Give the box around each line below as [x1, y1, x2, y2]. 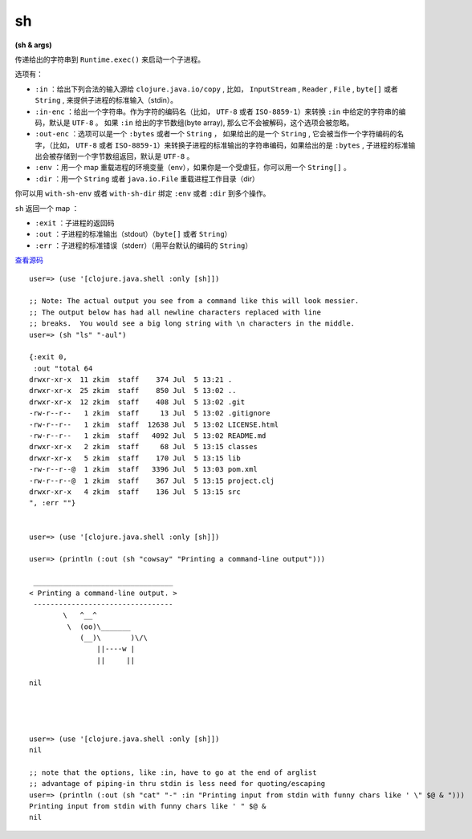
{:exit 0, [29, 353, 67, 362]
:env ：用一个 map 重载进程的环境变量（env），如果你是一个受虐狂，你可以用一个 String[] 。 [35, 163, 351, 172]
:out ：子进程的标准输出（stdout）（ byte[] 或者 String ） [35, 229, 232, 239]
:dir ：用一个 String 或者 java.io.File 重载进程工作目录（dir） [35, 173, 260, 184]
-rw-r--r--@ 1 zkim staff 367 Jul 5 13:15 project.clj [29, 476, 275, 485]
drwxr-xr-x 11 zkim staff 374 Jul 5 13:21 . [29, 375, 233, 384]
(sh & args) [14, 40, 52, 50]
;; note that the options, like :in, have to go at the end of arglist [29, 768, 317, 777]
